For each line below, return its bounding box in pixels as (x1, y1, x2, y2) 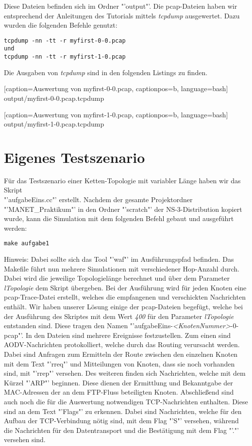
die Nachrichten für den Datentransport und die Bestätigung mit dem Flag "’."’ (4, 425, 239, 435)
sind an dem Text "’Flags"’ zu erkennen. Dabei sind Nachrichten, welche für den (4, 406, 242, 416)
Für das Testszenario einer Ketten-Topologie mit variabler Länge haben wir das (4, 175, 241, 185)
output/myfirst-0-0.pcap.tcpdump (4, 93, 104, 103)
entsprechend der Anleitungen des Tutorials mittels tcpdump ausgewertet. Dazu (4, 10, 240, 20)
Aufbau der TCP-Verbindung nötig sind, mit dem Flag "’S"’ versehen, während (4, 415, 239, 426)
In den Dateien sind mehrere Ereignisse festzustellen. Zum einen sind (25, 330, 231, 340)
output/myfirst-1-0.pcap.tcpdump (4, 119, 104, 129)
